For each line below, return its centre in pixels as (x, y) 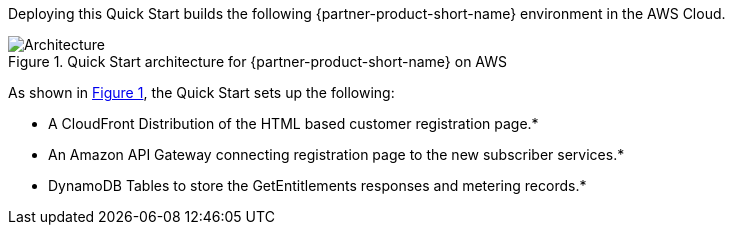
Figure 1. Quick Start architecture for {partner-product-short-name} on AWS (258, 61)
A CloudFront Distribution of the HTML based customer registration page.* (293, 123)
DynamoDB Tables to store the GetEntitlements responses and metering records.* (317, 185)
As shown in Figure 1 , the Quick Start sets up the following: (201, 92)
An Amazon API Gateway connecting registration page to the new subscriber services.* (336, 154)
